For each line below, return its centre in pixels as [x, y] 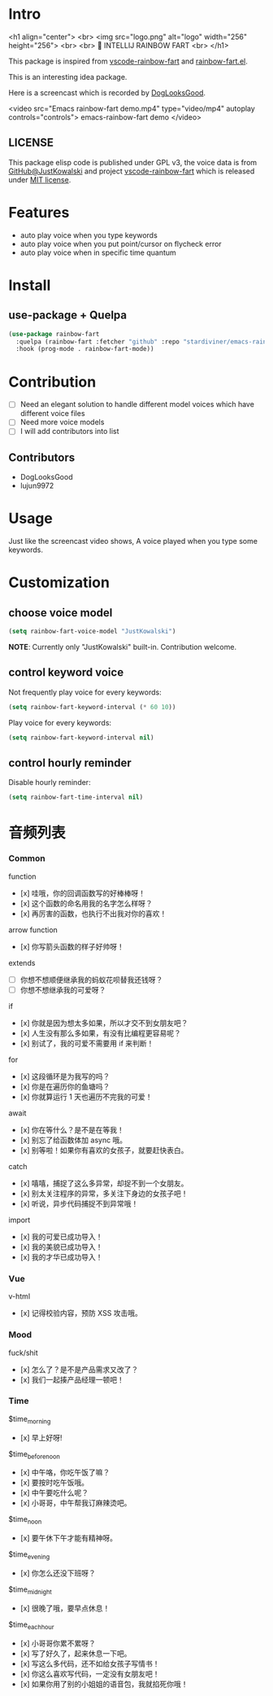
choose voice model [61, 613]
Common [27, 858]
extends [22, 962]
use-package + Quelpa [68, 316]
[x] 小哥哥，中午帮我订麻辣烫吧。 [76, 1503]
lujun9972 [37, 486]
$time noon [25, 1521]
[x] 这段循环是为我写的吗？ [65, 1076]
